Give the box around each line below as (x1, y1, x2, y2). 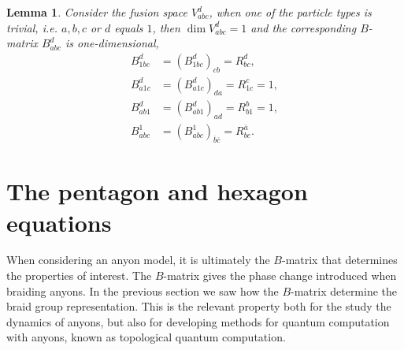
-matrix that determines (281, 251, 398, 268)
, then (152, 19, 180, 35)
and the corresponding (250, 19, 357, 35)
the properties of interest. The (6, 267, 152, 284)
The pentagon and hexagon (6, 175, 308, 207)
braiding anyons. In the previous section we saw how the (6, 282, 279, 299)
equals (114, 19, 143, 35)
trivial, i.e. (6, 19, 57, 35)
